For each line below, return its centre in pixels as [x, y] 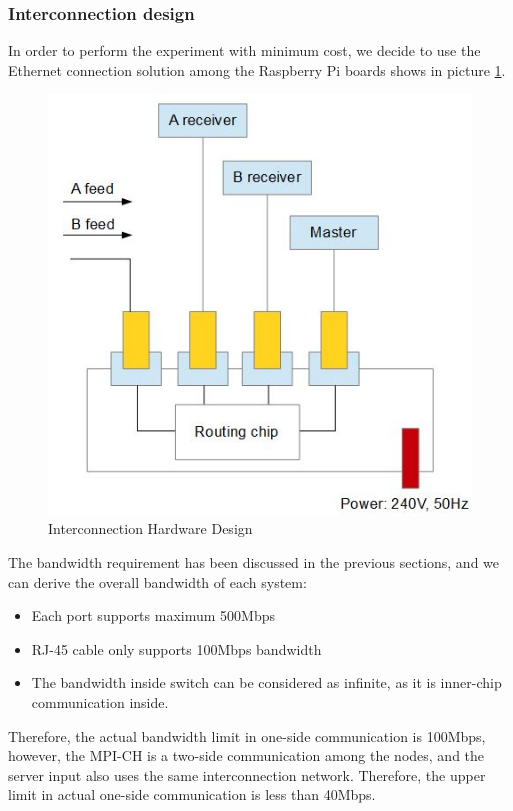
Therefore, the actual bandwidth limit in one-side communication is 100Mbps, [247, 735]
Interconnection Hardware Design [150, 528]
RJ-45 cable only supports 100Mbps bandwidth [176, 648]
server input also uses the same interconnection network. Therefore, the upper [247, 774]
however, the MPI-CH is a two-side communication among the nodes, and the [246, 755]
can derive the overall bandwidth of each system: [157, 581]
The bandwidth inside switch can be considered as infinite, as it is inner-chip [266, 682]
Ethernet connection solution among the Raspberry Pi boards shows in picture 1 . [257, 69]
